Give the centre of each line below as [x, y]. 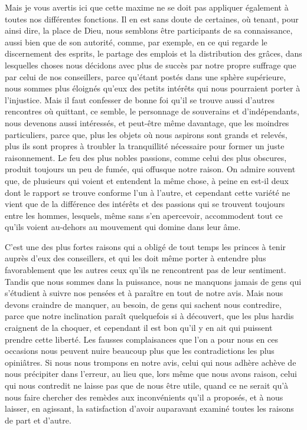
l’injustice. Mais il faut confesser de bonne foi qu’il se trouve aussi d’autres [140, 99]
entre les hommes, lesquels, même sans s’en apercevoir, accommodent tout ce [144, 215]
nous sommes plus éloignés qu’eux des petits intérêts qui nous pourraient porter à [153, 88]
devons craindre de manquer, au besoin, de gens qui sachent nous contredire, [143, 304]
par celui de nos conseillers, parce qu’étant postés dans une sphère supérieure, [146, 76]
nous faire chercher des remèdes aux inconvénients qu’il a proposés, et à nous [144, 397]
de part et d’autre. [38, 420]
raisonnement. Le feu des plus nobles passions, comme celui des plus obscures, [146, 157]
